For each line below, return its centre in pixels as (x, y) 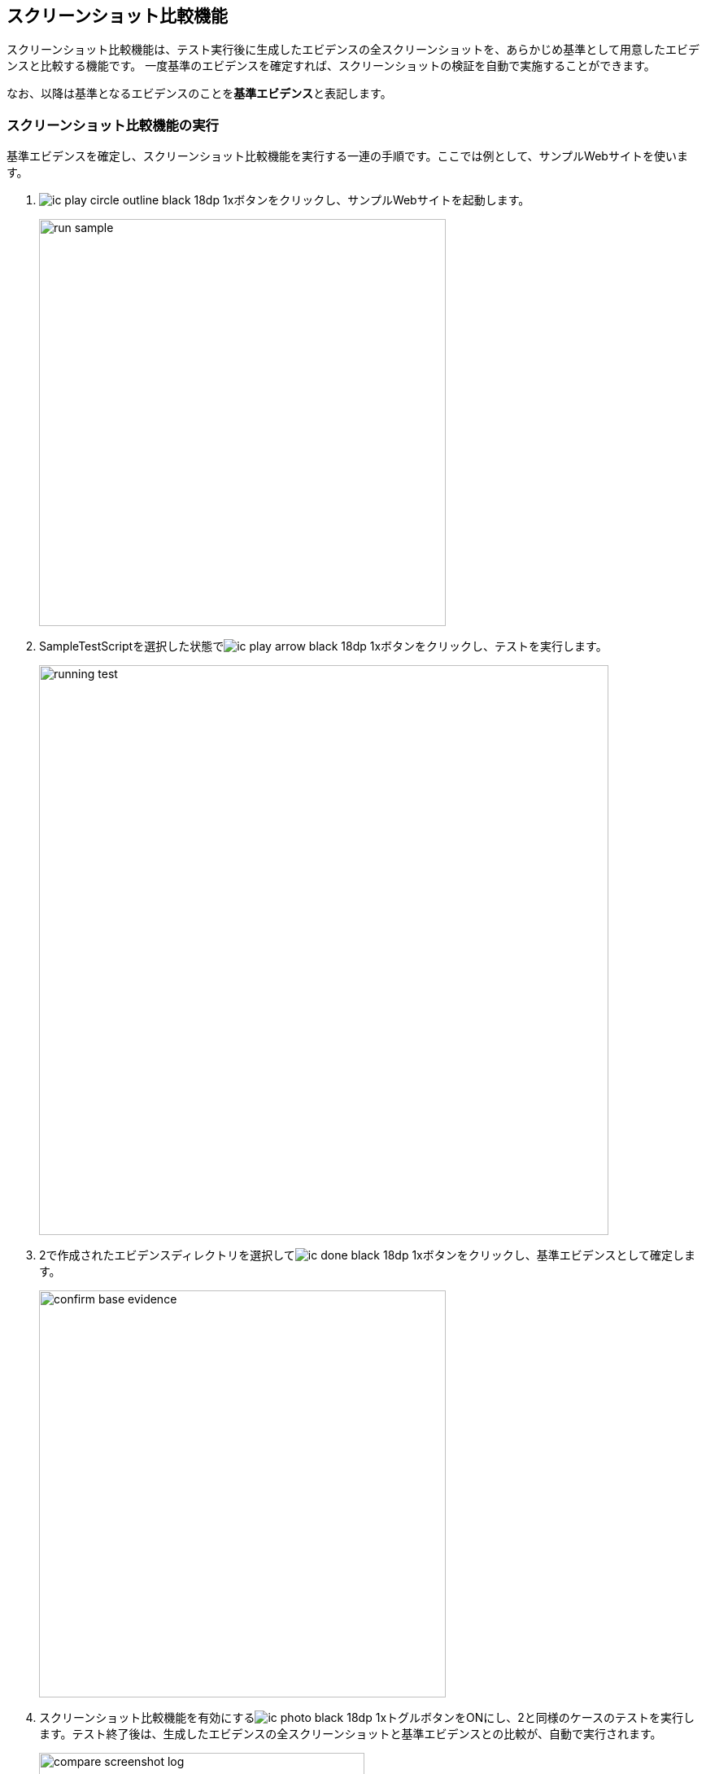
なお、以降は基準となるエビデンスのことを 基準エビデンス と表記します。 (199, 94)
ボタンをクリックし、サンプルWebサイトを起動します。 (382, 200)
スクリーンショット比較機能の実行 (113, 125)
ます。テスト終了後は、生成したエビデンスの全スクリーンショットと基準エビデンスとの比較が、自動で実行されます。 (351, 1734)
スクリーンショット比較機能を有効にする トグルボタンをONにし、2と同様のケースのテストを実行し (367, 1718)
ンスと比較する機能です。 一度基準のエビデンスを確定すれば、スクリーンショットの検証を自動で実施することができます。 (331, 66)
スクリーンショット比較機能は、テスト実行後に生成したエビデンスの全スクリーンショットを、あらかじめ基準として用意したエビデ (353, 50)
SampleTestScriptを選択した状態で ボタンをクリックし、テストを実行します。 (323, 646)
